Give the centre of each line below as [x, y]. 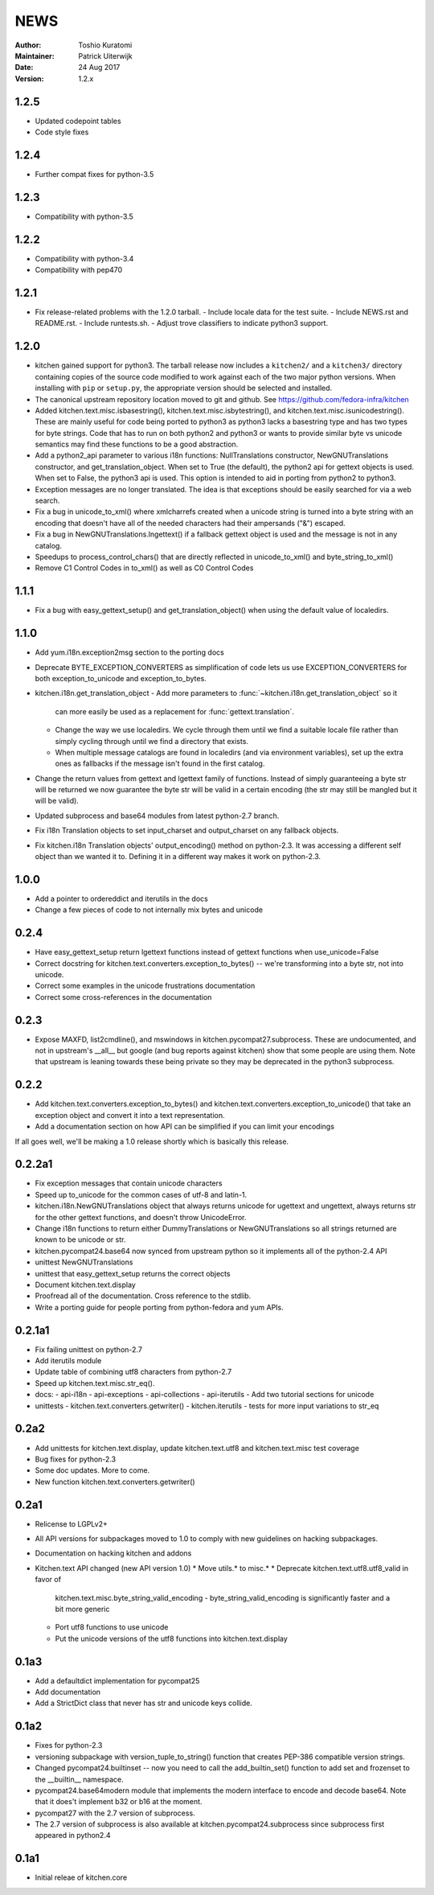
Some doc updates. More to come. [92, 1470]
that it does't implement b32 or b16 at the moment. [119, 1802]
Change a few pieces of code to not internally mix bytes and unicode [149, 910]
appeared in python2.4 [73, 1835]
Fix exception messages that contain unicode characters [129, 1183]
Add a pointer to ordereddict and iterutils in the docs [121, 898]
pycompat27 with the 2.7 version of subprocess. [115, 1813]
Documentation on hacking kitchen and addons [113, 1553]
